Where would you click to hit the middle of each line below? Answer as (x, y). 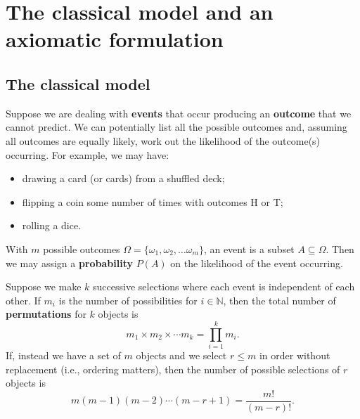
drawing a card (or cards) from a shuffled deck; (123, 178)
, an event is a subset (249, 249)
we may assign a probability (70, 263)
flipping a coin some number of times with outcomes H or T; (153, 201)
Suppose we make (44, 286)
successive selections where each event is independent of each (224, 286)
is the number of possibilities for (128, 300)
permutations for (46, 314)
